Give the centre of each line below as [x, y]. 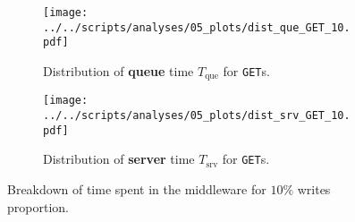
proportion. [38, 206]
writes [314, 189]
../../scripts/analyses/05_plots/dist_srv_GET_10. [197, 116]
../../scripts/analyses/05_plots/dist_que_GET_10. [197, 27]
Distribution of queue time [118, 70]
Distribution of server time [119, 159]
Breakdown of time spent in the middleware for [137, 189]
